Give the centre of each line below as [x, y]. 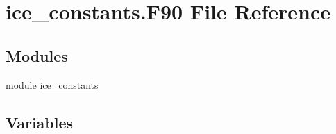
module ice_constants [52, 84]
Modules [37, 55]
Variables [40, 122]
